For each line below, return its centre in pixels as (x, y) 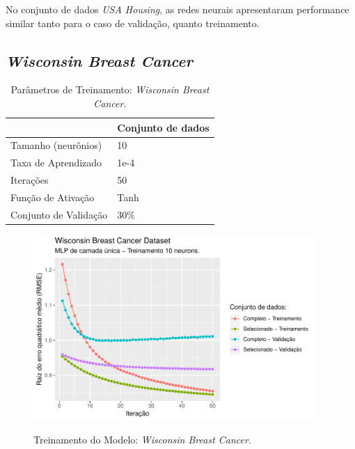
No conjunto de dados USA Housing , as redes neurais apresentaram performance (177, 9)
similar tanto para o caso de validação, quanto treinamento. (133, 23)
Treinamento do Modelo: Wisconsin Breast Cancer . (142, 440)
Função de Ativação (53, 197)
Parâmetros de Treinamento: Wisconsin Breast (110, 89)
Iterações (30, 180)
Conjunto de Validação (59, 214)
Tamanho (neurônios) (56, 145)
